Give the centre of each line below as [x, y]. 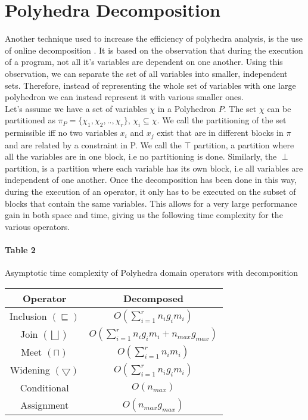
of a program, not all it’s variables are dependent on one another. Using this [144, 62]
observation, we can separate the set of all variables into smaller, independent [146, 73]
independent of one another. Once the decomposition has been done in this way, [151, 180]
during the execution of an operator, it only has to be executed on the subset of [150, 191]
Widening [30, 370]
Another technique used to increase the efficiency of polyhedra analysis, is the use [154, 38]
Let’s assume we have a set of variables [76, 108]
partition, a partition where [244, 144]
